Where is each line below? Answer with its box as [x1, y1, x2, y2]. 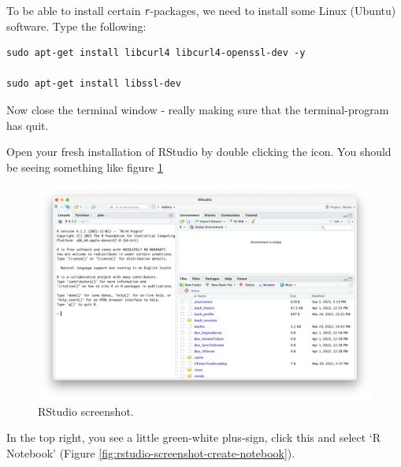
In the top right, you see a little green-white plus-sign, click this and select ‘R [6, 429, 381, 446]
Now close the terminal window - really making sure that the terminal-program [6, 102, 389, 118]
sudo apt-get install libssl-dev [6, 78, 181, 90]
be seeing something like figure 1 [6, 158, 163, 175]
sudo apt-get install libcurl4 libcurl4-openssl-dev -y [6, 47, 306, 59]
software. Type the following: [6, 17, 147, 34]
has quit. [6, 117, 49, 133]
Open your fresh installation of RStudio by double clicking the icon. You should [6, 143, 392, 160]
